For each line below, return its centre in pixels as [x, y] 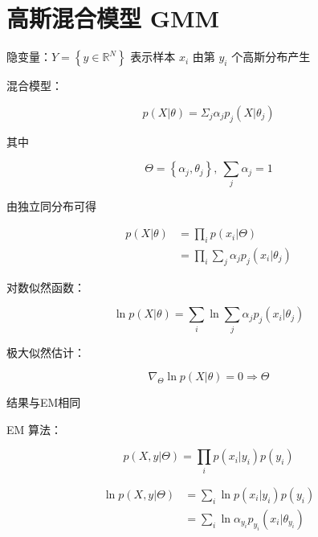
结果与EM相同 [44, 402]
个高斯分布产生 [271, 57]
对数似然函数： [46, 287]
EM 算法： [35, 429]
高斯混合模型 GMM [113, 18]
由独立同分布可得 [51, 206]
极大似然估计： [46, 352]
